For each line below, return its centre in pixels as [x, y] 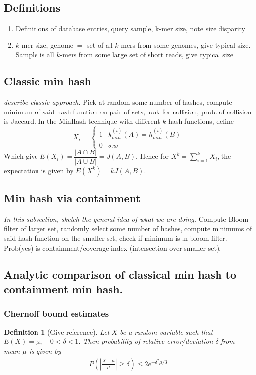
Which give [21, 156]
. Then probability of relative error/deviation [146, 341]
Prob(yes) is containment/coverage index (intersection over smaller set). [113, 247]
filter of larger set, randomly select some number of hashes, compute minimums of [128, 228]
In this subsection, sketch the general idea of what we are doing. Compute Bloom [126, 219]
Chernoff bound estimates [56, 313]
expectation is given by [39, 170]
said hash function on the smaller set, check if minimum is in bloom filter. [116, 238]
